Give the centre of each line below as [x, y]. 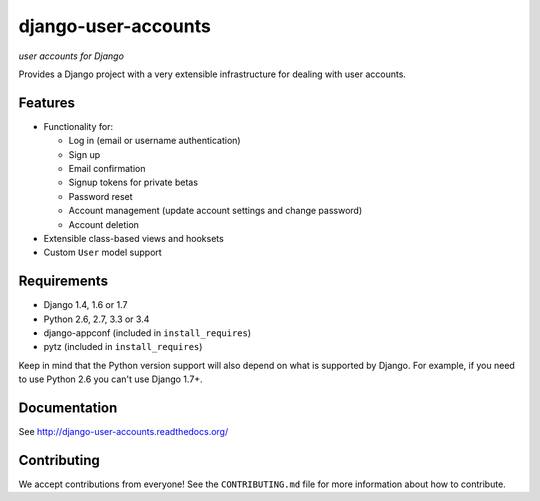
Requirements [63, 281]
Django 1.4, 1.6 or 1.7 [85, 305]
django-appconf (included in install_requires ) [147, 333]
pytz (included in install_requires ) [123, 347]
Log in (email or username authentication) [154, 141]
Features [46, 102]
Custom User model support [102, 252]
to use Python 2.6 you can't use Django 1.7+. [111, 379]
